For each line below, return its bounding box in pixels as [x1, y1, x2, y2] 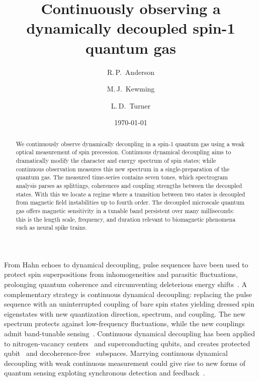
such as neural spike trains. [16, 223, 87, 232]
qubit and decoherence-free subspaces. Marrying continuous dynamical [4, 348, 228, 358]
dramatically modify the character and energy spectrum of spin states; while [16, 156, 216, 164]
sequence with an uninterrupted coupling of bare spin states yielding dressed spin [4, 299, 254, 309]
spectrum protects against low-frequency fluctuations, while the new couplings [4, 318, 245, 329]
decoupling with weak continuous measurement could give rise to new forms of [4, 357, 245, 368]
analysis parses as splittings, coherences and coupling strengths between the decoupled [16, 181, 242, 189]
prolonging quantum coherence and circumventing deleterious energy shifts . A [4, 279, 247, 290]
